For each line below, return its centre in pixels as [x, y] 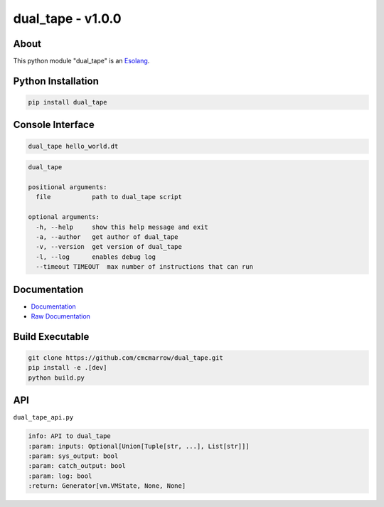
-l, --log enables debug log [96, 257]
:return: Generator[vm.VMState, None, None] [107, 486]
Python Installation [56, 81]
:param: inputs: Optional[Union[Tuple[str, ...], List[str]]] [139, 446]
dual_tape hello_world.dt [73, 146]
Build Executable [51, 337]
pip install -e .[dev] [68, 368]
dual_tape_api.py [43, 417]
